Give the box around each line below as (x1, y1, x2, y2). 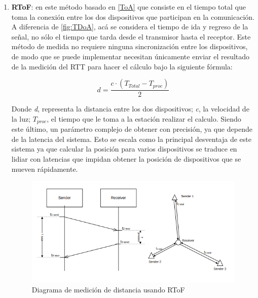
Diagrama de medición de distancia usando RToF (31, 284, 185, 294)
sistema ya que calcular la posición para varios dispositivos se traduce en (11, 143, 237, 154)
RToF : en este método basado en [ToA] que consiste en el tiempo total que (11, 2, 246, 12)
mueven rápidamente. (11, 163, 78, 174)
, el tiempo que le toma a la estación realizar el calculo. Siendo (47, 113, 241, 124)
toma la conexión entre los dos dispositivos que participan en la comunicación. (11, 11, 254, 22)
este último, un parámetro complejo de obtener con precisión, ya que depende (11, 124, 252, 134)
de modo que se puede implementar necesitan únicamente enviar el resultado (11, 51, 250, 61)
